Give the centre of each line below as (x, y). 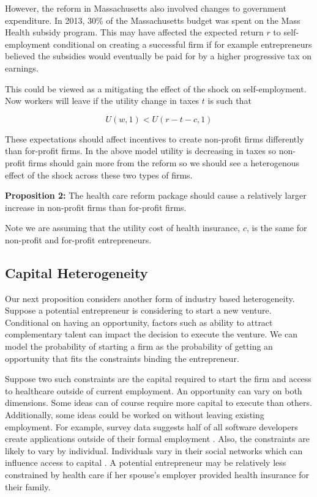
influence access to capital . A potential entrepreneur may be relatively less (146, 462)
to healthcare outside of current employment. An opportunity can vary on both (154, 390)
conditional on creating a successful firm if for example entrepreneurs (182, 44)
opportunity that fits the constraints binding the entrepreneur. (122, 358)
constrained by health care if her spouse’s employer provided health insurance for (157, 475)
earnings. (22, 68)
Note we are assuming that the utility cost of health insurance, (123, 228)
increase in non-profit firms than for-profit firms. (96, 207)
